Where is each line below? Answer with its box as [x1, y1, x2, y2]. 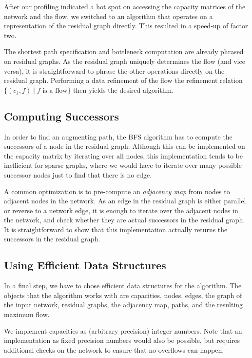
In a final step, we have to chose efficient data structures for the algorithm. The [4, 280, 242, 291]
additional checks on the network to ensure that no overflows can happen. [4, 344, 224, 355]
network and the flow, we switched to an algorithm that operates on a [4, 11, 213, 21]
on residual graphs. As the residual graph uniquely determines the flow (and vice [4, 56, 245, 66]
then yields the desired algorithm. [73, 84, 174, 95]
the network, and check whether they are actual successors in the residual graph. [4, 215, 245, 225]
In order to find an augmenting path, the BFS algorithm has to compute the [4, 131, 233, 141]
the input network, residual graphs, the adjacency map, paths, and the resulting [4, 299, 243, 310]
